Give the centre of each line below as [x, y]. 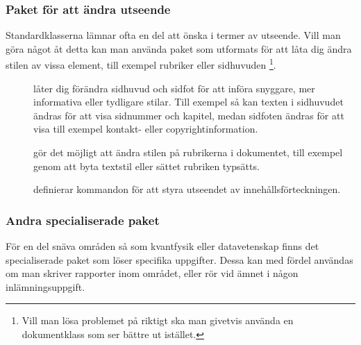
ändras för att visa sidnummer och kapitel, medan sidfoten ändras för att [189, 115]
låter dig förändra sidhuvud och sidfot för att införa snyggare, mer [174, 88]
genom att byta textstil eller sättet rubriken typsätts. [146, 166]
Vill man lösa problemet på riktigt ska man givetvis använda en [158, 320]
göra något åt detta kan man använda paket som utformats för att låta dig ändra [179, 48]
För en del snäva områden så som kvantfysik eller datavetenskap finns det [162, 246]
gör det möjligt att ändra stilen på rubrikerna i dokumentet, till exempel [188, 152]
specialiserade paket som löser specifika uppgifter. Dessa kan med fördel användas [179, 259]
